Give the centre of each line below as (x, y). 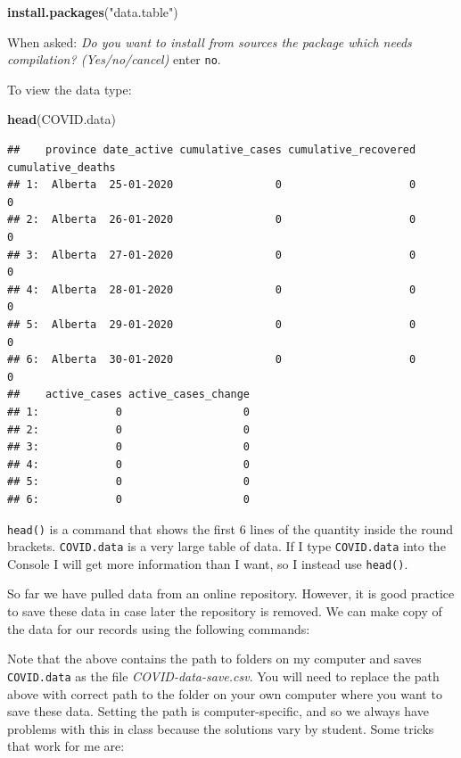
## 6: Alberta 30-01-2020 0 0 (212, 360)
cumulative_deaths (62, 167)
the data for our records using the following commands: (159, 628)
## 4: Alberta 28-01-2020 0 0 (212, 289)
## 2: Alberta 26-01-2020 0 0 (212, 220)
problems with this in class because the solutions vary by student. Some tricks (221, 728)
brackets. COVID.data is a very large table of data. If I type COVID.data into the (226, 546)
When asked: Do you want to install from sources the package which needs (210, 41)
